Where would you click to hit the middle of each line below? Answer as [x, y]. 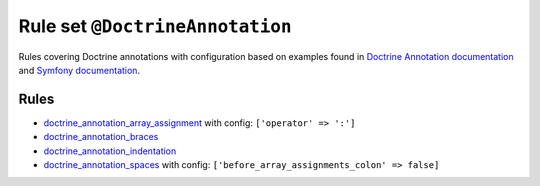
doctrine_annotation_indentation [110, 151]
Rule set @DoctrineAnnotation [155, 26]
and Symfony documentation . [79, 70]
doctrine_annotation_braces [101, 137]
